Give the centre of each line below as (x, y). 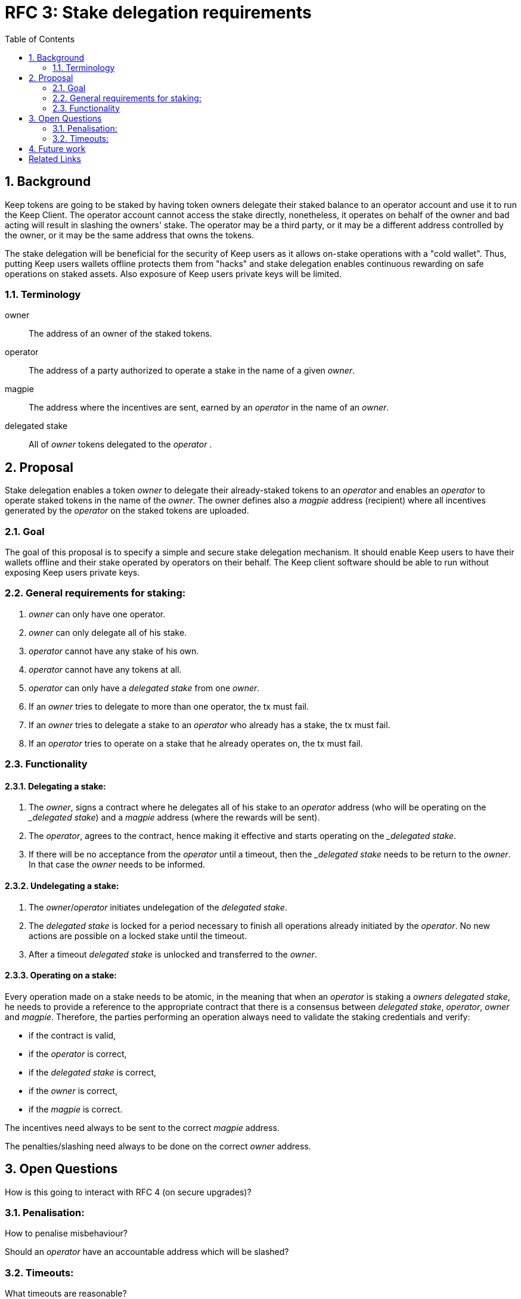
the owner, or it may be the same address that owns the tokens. (130, 235)
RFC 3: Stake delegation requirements (158, 13)
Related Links (55, 159)
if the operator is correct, (78, 1054)
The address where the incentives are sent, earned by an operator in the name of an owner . (209, 408)
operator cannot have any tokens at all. (105, 669)
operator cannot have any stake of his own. (114, 651)
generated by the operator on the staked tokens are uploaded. (127, 511)
